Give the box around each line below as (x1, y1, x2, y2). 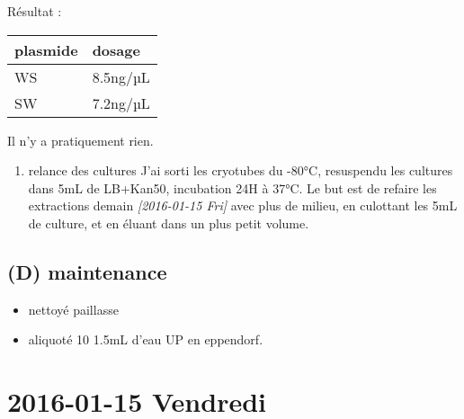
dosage (92, 39, 140, 60)
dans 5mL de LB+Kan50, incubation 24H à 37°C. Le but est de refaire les (28, 178, 437, 197)
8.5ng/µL (92, 66, 150, 87)
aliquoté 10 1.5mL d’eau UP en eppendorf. (28, 330, 263, 349)
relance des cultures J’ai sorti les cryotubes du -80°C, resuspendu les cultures (28, 161, 453, 180)
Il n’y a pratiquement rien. (7, 130, 154, 149)
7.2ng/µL (92, 92, 150, 113)
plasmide (14, 39, 78, 60)
